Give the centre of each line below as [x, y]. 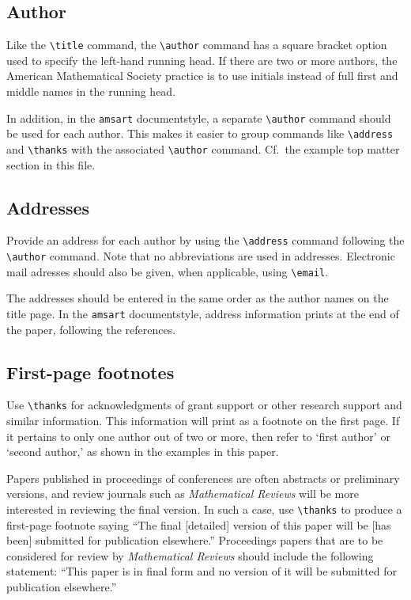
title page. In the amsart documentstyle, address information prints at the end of [203, 313]
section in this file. [51, 164]
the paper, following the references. [91, 329]
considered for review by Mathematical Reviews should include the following [190, 555]
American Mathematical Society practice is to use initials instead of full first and [202, 76]
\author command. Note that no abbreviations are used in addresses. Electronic [201, 256]
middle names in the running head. [91, 91]
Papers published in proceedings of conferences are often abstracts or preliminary [203, 478]
